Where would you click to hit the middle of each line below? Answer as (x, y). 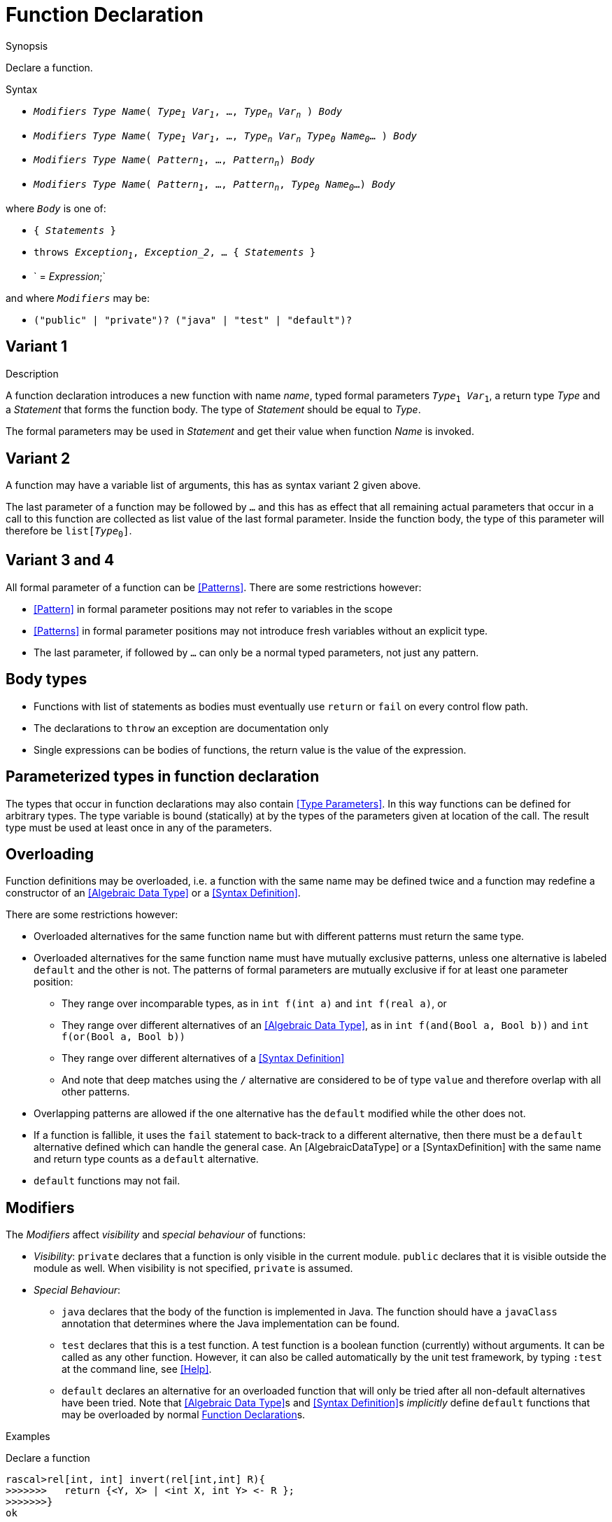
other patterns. (96, 1092)
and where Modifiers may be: (78, 298)
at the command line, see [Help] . (137, 1369)
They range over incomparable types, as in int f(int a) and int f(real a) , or (254, 1004)
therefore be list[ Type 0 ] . (69, 532)
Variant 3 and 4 (60, 560)
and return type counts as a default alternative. (146, 1159)
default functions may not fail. (107, 1181)
